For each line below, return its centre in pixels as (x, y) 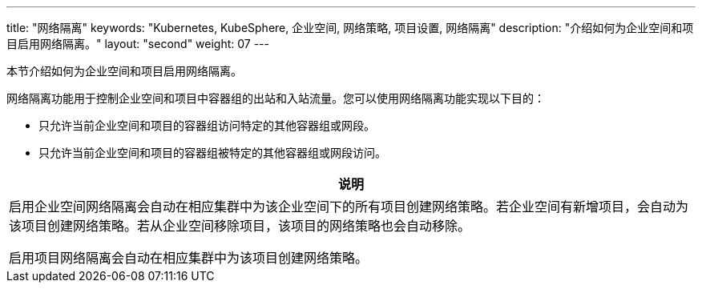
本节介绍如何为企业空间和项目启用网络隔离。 (124, 71)
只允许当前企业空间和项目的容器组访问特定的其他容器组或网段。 (207, 125)
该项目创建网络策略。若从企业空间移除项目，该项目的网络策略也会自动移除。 (240, 226)
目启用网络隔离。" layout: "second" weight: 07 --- (138, 44)
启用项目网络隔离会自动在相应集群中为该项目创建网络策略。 (189, 258)
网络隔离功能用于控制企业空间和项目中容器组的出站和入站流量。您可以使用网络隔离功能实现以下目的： (276, 98)
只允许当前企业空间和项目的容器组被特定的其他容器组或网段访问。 (212, 153)
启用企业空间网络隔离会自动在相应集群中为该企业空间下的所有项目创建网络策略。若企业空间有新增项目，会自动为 (349, 207)
